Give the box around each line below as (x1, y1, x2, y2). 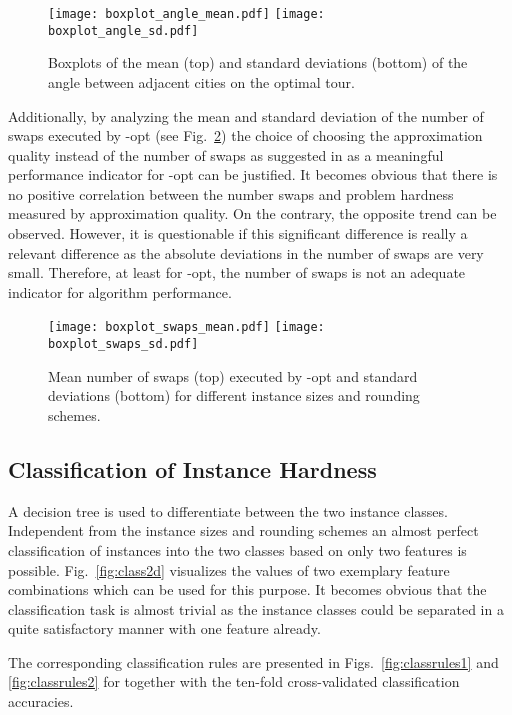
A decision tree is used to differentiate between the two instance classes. (8, 500, 448, 521)
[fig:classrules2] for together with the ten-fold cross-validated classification (8, 671, 460, 692)
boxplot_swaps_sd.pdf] (48, 337, 199, 352)
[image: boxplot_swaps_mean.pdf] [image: (48, 320, 325, 335)
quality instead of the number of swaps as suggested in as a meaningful (8, 144, 444, 165)
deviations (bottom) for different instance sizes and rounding (48, 385, 420, 406)
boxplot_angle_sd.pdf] (48, 23, 199, 38)
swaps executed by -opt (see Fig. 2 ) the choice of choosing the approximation (8, 125, 483, 146)
